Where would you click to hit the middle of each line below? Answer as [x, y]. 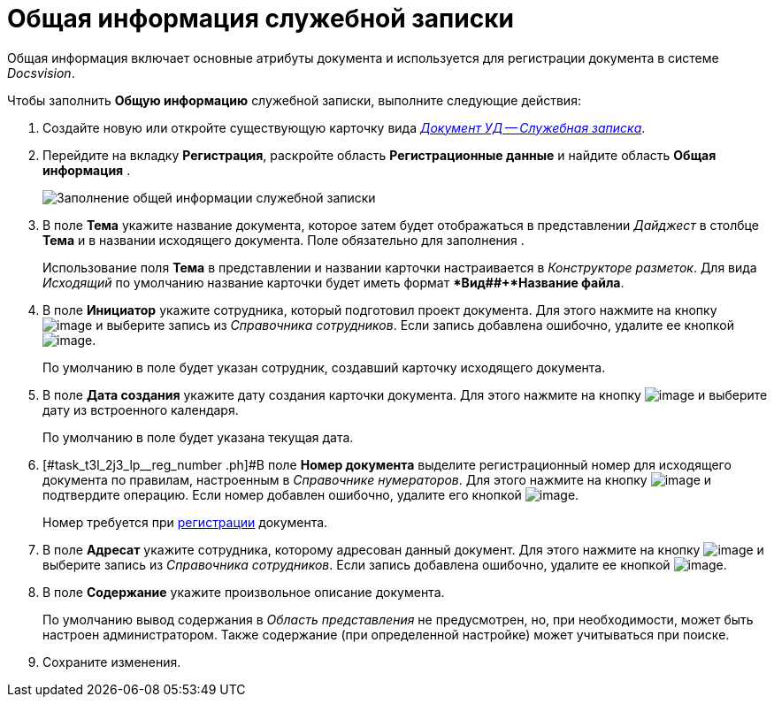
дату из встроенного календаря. [141, 409]
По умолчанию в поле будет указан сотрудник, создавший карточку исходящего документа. [324, 367]
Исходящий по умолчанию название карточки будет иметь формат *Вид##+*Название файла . [333, 282]
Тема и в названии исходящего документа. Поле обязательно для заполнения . [284, 240]
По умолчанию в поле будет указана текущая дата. [198, 437]
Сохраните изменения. [112, 662]
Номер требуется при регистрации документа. [185, 522]
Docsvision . [41, 73]
